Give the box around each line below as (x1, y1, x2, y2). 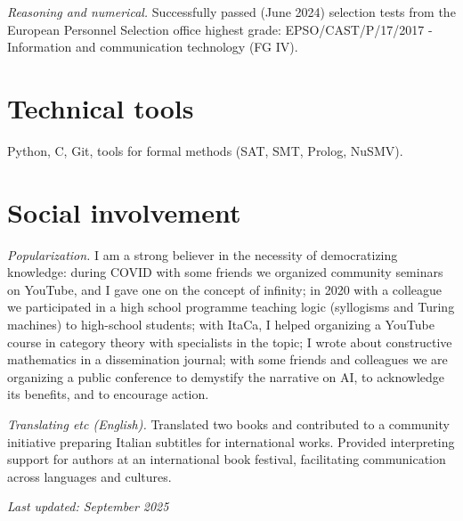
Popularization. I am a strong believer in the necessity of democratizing (7, 245, 398, 264)
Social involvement (7, 193, 241, 230)
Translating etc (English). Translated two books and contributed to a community (7, 414, 450, 433)
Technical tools (7, 89, 194, 126)
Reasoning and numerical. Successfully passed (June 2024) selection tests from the (7, 3, 456, 20)
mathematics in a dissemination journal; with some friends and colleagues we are (7, 350, 448, 369)
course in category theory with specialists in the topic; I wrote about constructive (7, 332, 452, 351)
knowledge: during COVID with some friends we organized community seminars (7, 263, 443, 281)
